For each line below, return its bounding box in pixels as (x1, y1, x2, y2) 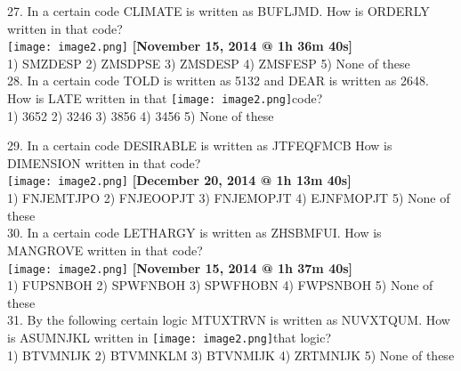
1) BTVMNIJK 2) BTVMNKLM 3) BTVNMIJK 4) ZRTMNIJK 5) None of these (7, 345, 455, 364)
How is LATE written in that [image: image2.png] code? (7, 89, 323, 108)
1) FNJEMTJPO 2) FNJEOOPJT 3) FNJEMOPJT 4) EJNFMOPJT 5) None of (7, 189, 450, 207)
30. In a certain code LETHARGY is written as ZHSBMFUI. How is (7, 223, 382, 242)
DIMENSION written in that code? (7, 153, 201, 172)
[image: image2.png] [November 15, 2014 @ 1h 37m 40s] (7, 258, 353, 277)
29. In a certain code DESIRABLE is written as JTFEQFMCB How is (7, 136, 392, 155)
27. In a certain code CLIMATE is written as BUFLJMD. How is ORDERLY (7, 2, 430, 20)
